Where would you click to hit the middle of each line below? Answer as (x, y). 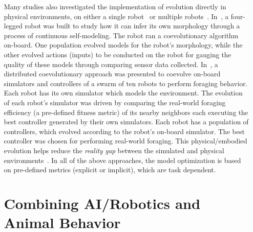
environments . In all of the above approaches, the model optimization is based (123, 160)
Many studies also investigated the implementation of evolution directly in (115, 6)
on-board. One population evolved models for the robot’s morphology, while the (123, 45)
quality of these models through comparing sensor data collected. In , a (111, 64)
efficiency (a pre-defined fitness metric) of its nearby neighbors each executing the (126, 112)
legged (13, 26)
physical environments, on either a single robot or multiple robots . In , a (116, 16)
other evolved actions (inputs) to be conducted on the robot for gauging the (118, 54)
